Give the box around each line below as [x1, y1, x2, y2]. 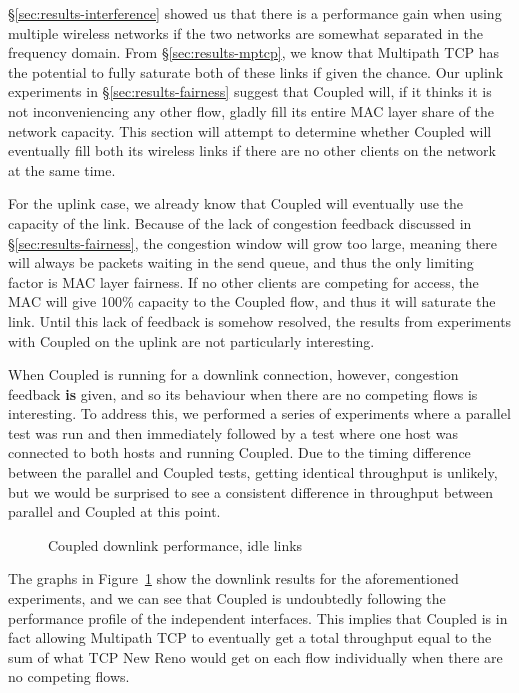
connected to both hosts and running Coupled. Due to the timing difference [8, 442, 471, 463]
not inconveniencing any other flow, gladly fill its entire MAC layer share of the [8, 100, 495, 121]
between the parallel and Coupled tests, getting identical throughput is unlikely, [8, 462, 498, 483]
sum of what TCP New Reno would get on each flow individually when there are [8, 646, 503, 667]
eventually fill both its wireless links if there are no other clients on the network [8, 140, 496, 161]
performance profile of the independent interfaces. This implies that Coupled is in [8, 607, 508, 628]
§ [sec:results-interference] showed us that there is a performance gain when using [8, 3, 502, 23]
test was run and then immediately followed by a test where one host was [8, 422, 458, 443]
